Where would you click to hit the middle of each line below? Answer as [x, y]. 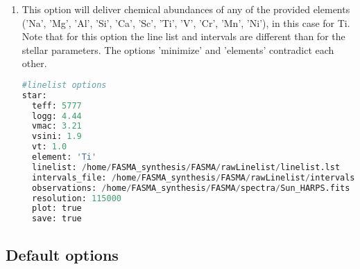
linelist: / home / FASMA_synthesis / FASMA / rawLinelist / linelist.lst [186, 167]
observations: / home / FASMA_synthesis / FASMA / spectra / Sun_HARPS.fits [191, 188]
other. [34, 63]
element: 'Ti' [65, 157]
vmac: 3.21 [57, 126]
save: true [57, 219]
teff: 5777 [57, 105]
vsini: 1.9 [57, 137]
